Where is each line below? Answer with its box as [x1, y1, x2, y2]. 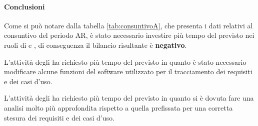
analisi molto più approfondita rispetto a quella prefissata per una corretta [4, 102, 233, 113]
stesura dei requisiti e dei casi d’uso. [4, 112, 114, 123]
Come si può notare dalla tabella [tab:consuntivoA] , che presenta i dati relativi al [4, 20, 253, 30]
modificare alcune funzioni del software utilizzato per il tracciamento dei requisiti [4, 66, 252, 77]
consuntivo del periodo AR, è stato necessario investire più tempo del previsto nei [4, 30, 254, 40]
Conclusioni [4, 1, 45, 11]
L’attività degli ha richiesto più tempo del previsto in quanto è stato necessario [4, 56, 246, 67]
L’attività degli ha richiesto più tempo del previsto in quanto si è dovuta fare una [4, 93, 254, 103]
